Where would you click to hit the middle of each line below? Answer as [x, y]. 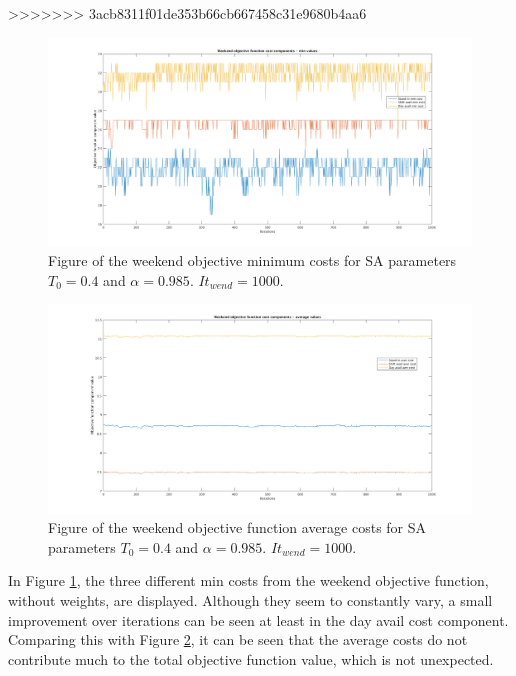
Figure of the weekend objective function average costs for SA [237, 527]
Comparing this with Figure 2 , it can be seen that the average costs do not [238, 639]
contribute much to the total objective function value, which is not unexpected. [251, 658]
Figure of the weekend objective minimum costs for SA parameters [252, 260]
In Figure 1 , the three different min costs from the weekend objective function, [248, 580]
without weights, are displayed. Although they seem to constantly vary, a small [250, 599]
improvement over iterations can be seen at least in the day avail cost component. [258, 619]
